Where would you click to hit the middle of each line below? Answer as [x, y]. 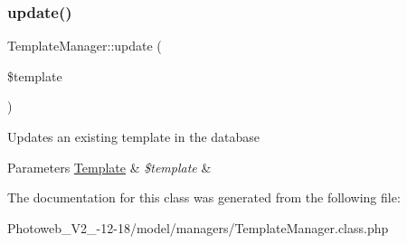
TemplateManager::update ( [85, 46]
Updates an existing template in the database [134, 136]
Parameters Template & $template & [109, 167]
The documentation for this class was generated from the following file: [204, 197]
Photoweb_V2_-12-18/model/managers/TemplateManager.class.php [198, 227]
